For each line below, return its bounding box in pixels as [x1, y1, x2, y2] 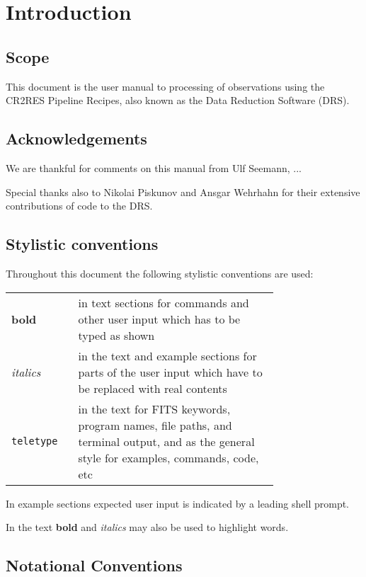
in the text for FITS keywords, [78, 400, 231, 417]
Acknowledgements [6, 127, 147, 149]
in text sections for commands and [78, 294, 249, 311]
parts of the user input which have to [78, 363, 263, 380]
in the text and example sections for [78, 347, 257, 364]
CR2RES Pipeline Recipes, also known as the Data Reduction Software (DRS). [6, 93, 350, 108]
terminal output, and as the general [78, 433, 255, 450]
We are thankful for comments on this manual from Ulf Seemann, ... [6, 160, 302, 175]
